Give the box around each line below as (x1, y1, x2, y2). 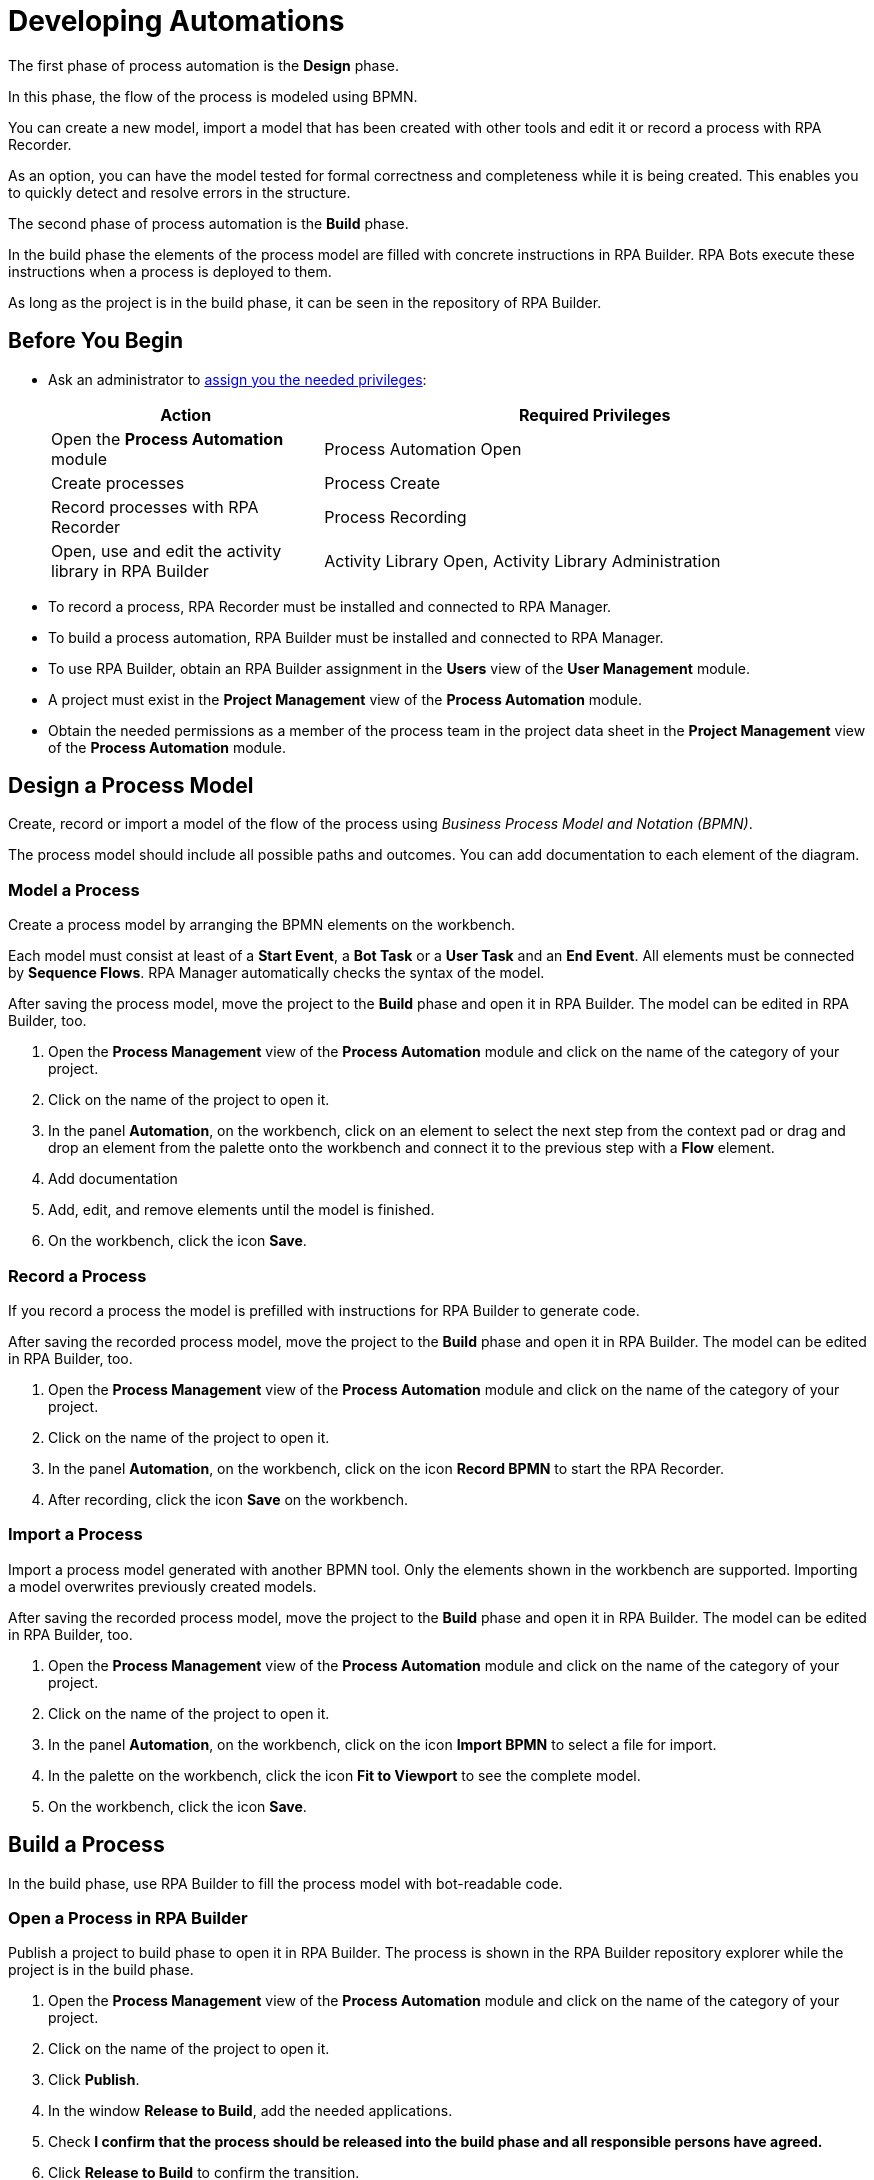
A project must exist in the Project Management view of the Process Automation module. (48, 690, 642, 708)
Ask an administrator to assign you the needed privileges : (48, 370, 427, 388)
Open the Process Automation (51, 428, 284, 449)
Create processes (51, 472, 185, 493)
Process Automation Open (324, 438, 522, 459)
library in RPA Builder (51, 560, 209, 581)
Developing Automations (8, 4, 345, 38)
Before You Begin (8, 328, 184, 354)
